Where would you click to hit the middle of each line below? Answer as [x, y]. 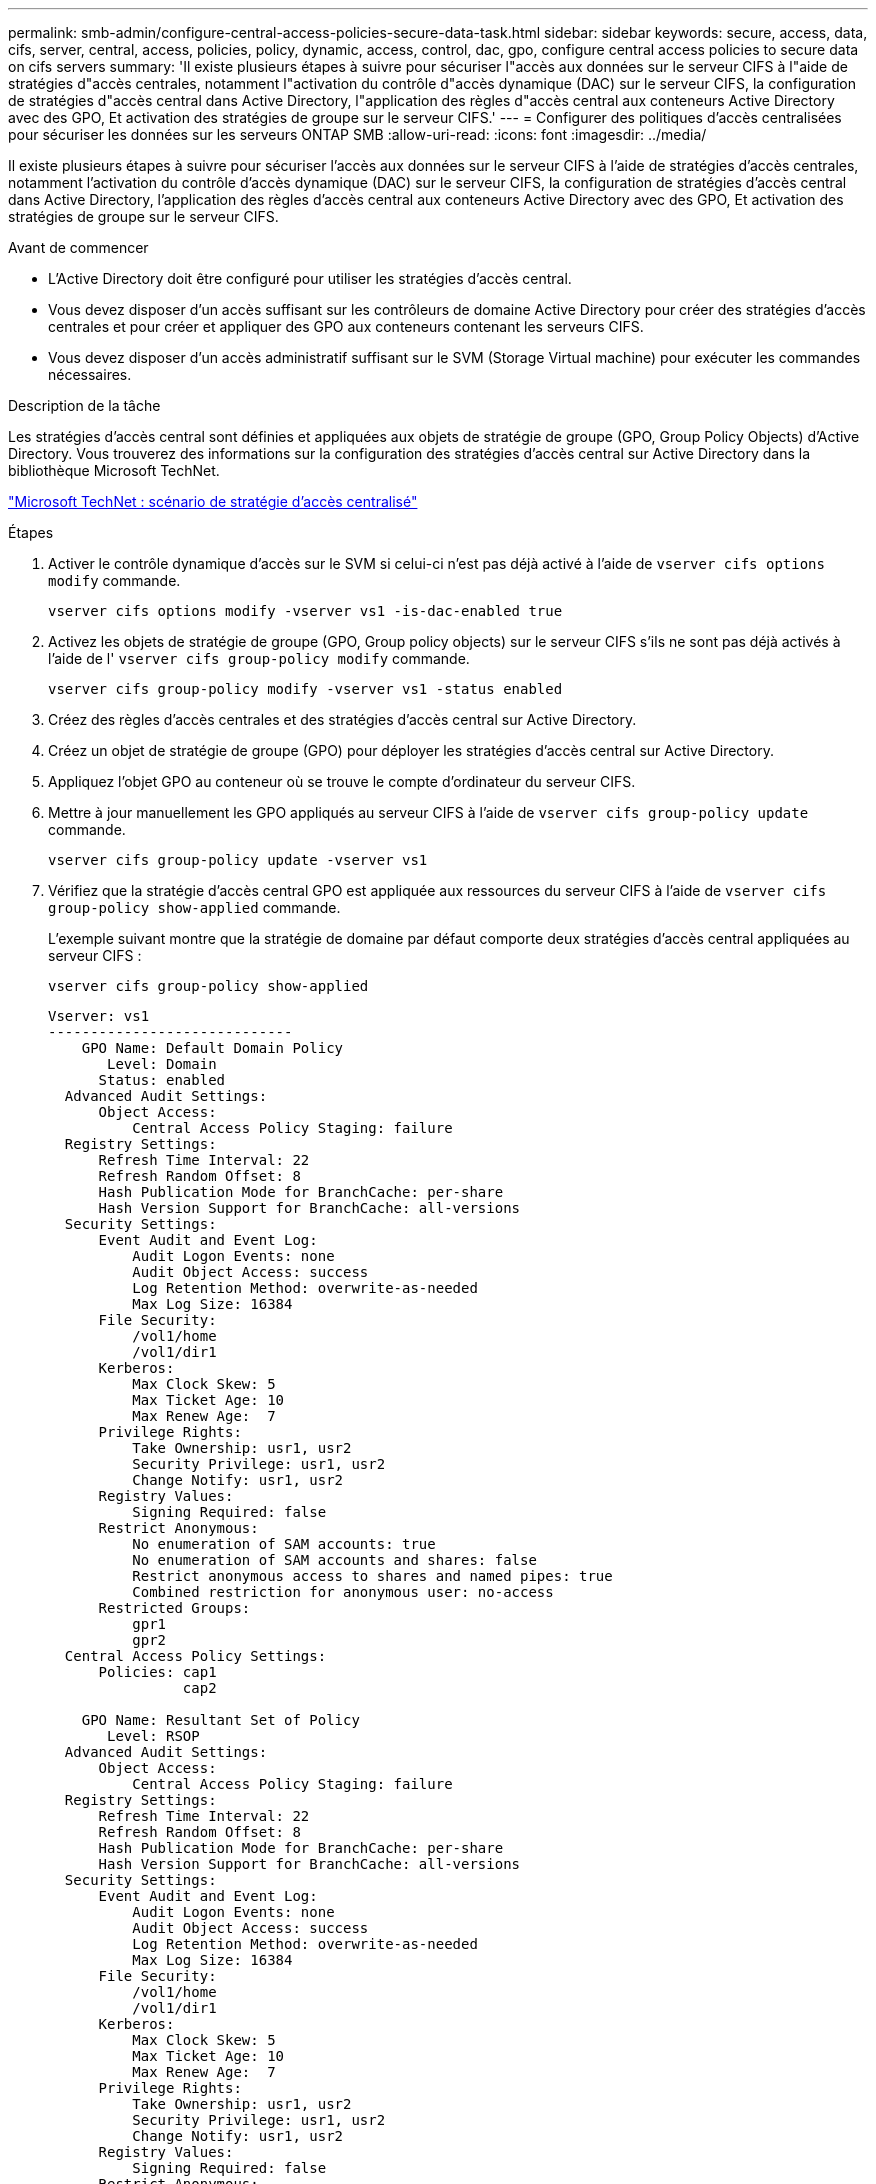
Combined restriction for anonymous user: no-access [343, 1592]
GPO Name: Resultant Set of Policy [220, 1720]
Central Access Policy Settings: [195, 1656]
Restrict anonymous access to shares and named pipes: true [372, 1576]
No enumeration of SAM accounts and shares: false [334, 1560]
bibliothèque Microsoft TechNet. [114, 470]
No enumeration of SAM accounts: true [284, 1544]
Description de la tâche [84, 405]
